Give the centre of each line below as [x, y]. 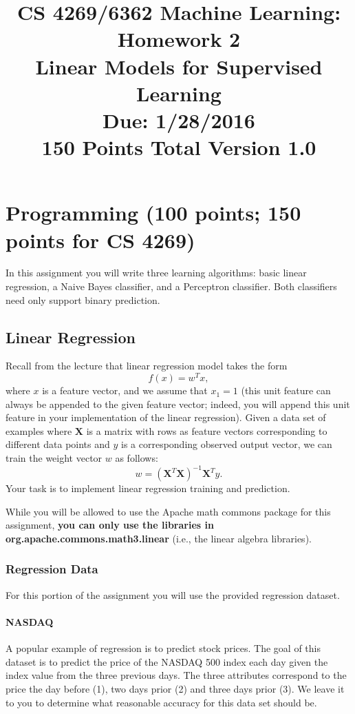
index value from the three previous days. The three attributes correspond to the [176, 675]
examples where [39, 430]
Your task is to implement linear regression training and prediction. [148, 488]
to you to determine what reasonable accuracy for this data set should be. [161, 702]
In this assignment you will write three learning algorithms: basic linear [156, 273]
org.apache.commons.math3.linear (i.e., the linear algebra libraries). [159, 538]
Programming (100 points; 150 [153, 213]
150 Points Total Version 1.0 [179, 147]
